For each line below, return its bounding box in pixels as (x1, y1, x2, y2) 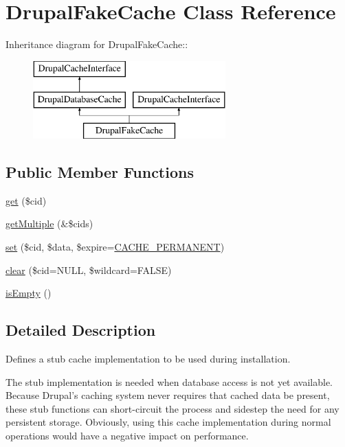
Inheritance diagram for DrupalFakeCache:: (5, 37, 188, 51)
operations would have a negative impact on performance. (5, 428, 249, 443)
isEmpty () (5, 286, 52, 300)
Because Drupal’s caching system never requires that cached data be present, (5, 388, 330, 402)
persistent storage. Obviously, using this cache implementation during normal (5, 415, 331, 429)
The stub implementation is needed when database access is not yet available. (5, 374, 333, 389)
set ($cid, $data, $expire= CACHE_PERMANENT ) (5, 240, 225, 254)
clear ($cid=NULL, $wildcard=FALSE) (5, 262, 172, 277)
